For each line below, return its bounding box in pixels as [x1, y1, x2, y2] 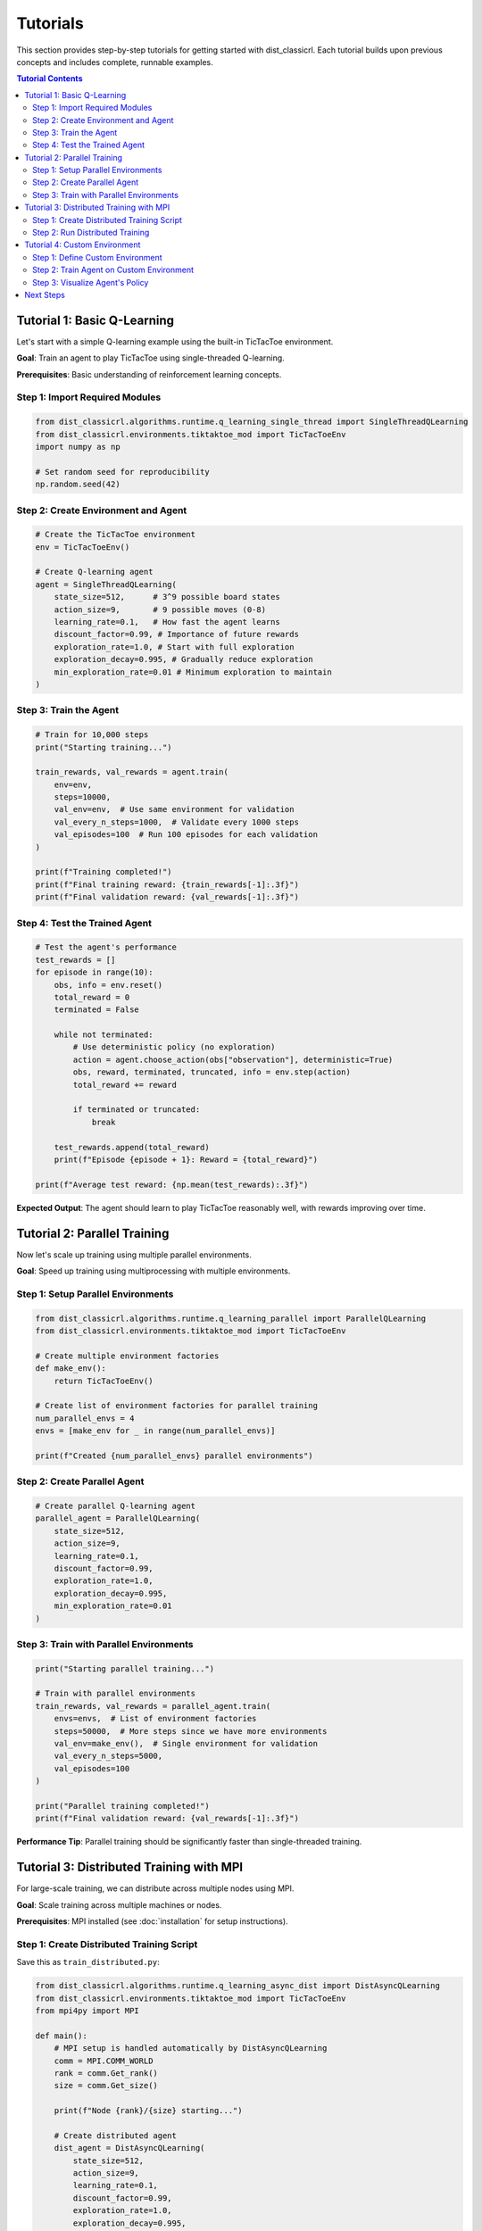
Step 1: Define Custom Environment [32, 252, 162, 262]
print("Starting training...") [35, 742, 173, 752]
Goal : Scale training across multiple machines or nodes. [16, 1899, 222, 1910]
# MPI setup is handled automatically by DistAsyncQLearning [54, 2044, 328, 2053]
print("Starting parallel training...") [35, 1663, 214, 1673]
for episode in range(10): [35, 967, 154, 977]
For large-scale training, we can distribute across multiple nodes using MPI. [16, 1883, 295, 1894]
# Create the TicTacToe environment [35, 529, 196, 540]
